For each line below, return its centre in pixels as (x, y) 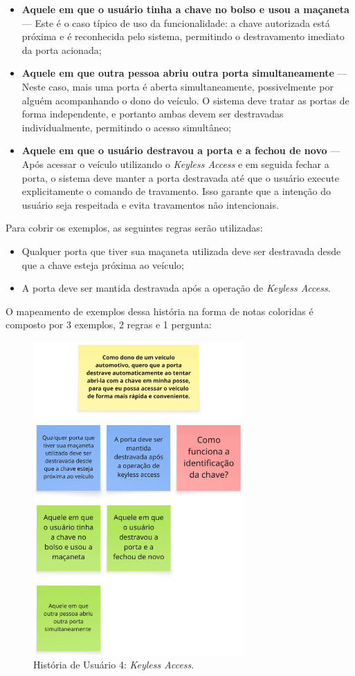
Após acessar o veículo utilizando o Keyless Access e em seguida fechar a (175, 163)
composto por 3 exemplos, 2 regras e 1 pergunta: (109, 325)
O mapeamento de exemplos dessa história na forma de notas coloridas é (160, 311)
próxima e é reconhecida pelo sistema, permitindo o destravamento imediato (183, 36)
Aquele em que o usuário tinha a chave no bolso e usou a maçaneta (185, 9)
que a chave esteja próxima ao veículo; (103, 264)
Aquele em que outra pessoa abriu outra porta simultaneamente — (184, 73)
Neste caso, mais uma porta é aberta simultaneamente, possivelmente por (177, 86)
